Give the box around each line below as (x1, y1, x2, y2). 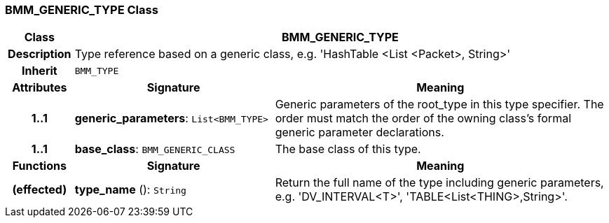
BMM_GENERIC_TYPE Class (5, 3, 158, 17)
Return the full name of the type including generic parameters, (275, 175, 604, 190)
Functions (12, 159, 67, 173)
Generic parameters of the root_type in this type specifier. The (275, 97, 604, 112)
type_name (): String (74, 182, 186, 197)
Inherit (21, 64, 57, 78)
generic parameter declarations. (275, 125, 444, 140)
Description (8, 47, 71, 62)
